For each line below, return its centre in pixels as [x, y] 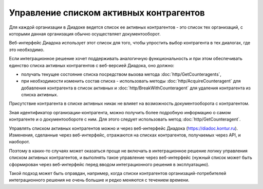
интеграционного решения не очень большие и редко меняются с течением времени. [99, 180]
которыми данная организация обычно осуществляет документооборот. [85, 34]
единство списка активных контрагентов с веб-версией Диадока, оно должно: [92, 65]
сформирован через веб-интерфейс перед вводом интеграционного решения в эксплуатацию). [109, 164]
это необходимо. [27, 50]
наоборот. [19, 142]
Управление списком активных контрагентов [107, 13]
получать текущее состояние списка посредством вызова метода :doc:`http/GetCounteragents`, [121, 74]
